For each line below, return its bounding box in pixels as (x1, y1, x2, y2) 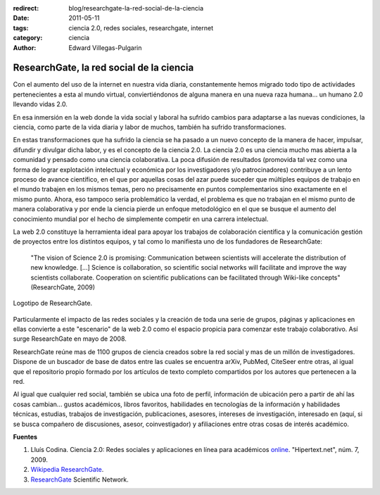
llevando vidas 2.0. (13, 100, 68, 108)
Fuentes (13, 432, 38, 441)
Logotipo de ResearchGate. (13, 299, 93, 308)
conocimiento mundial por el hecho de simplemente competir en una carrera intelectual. (13, 215, 269, 223)
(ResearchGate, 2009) (30, 282, 95, 292)
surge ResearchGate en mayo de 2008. (13, 334, 127, 343)
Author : (13, 43, 37, 52)
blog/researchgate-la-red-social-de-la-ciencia (68, 4, 204, 12)
